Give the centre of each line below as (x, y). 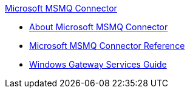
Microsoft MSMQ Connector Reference (107, 46)
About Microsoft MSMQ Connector (99, 27)
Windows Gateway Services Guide (98, 64)
